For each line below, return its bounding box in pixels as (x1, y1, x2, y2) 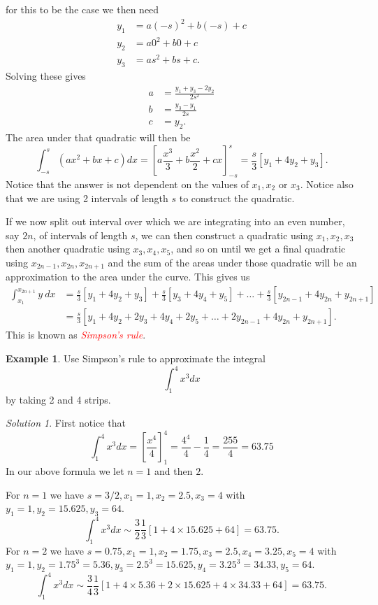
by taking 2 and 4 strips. (6, 392, 111, 406)
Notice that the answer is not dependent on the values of (6, 177, 249, 192)
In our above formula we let (6, 464, 124, 478)
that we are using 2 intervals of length (6, 190, 168, 205)
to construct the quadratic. (179, 190, 295, 205)
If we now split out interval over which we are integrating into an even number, (6, 214, 345, 229)
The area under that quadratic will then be (6, 130, 191, 145)
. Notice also (300, 177, 354, 192)
